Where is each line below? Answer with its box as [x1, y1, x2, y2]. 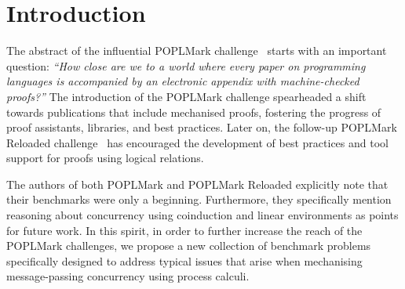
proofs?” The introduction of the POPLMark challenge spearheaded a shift [6, 88, 367, 104]
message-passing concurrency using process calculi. [6, 268, 250, 284]
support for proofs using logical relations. [6, 150, 204, 166]
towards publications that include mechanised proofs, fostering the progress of [6, 103, 381, 120]
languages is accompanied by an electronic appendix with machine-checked [6, 73, 359, 89]
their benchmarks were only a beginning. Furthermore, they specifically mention [6, 191, 392, 208]
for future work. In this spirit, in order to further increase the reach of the [6, 222, 363, 238]
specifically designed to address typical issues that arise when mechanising [6, 252, 363, 269]
